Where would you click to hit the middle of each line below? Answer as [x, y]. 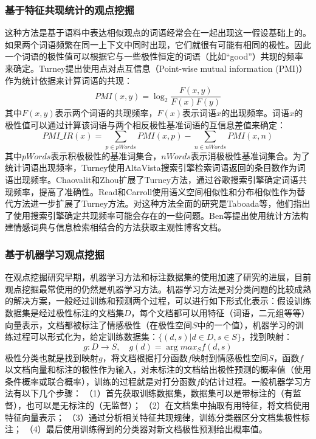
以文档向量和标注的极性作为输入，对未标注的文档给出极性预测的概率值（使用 [158, 369]
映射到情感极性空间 [230, 357]
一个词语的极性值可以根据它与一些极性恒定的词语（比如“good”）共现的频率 [154, 56]
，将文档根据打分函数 [145, 357]
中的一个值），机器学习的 [246, 324]
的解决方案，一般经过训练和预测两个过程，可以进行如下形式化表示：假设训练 [158, 301]
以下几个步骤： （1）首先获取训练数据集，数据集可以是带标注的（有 [157, 393]
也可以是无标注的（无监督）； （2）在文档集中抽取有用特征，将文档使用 [168, 405]
